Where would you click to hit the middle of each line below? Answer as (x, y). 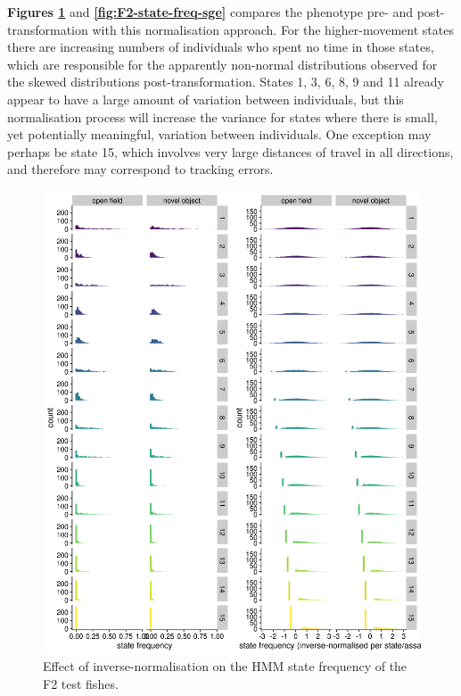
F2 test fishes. (81, 683)
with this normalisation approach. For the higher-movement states (273, 29)
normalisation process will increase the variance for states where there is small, (222, 116)
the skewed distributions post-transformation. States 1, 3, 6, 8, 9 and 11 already (226, 82)
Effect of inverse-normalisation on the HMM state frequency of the (225, 666)
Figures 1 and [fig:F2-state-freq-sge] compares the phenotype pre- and (210, 12)
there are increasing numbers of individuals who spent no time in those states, (221, 47)
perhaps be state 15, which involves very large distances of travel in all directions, (230, 151)
